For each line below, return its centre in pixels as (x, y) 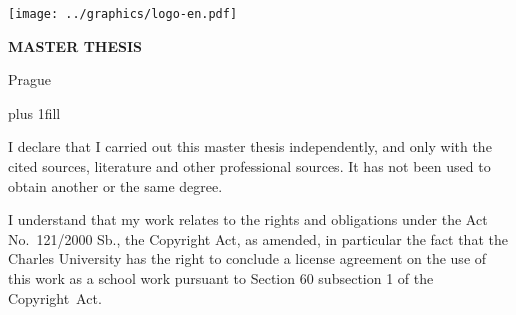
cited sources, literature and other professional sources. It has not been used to (249, 166)
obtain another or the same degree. (115, 185)
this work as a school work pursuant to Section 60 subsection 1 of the (221, 278)
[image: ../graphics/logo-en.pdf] (123, 14)
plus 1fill (34, 112)
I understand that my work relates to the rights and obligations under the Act (248, 219)
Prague (30, 79)
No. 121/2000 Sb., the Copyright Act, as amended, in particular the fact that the (258, 238)
